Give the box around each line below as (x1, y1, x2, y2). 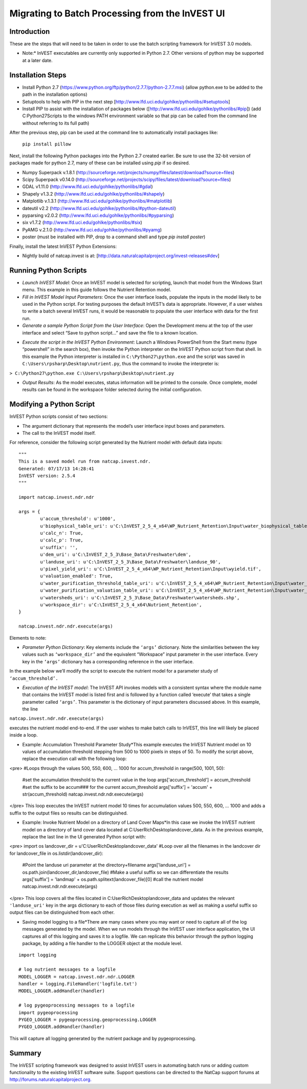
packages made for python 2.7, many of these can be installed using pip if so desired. (9, 160, 190, 166)
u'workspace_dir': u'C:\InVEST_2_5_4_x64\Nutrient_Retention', (40, 602, 202, 608)
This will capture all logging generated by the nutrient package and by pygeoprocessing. (9, 1035, 196, 1041)
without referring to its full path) (22, 120, 90, 126)
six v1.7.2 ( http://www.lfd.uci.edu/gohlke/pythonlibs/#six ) (22, 219, 143, 225)
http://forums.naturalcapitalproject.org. (9, 1076, 92, 1083)
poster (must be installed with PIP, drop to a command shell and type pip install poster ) (22, 234, 206, 240)
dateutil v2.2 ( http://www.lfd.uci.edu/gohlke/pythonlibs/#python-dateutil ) (22, 205, 177, 211)
